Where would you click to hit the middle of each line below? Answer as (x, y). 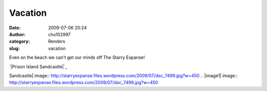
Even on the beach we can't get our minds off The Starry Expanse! (77, 57)
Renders (57, 42)
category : (20, 42)
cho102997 (60, 34)
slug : (14, 48)
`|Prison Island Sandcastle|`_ (38, 66)
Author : (17, 34)
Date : (15, 28)
